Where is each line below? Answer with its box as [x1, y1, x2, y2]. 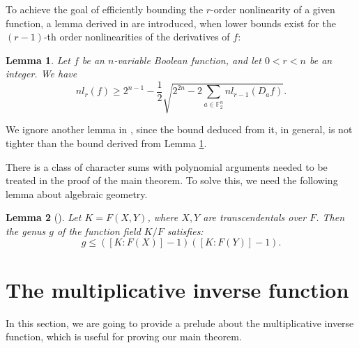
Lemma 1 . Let [6, 52, 70, 67]
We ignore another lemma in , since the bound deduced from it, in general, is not [6, 122, 353, 137]
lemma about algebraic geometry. [6, 186, 148, 201]
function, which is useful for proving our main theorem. [6, 329, 242, 344]
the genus [6, 223, 46, 238]
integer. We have [6, 66, 77, 81]
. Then [316, 210, 345, 225]
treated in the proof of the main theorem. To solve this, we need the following [6, 173, 338, 188]
